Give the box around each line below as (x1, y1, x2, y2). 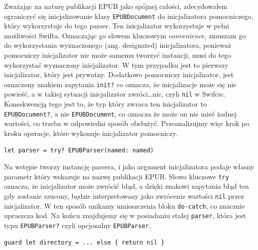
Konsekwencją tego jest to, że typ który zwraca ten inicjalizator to (4, 99, 207, 109)
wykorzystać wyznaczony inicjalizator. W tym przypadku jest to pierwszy (4, 59, 229, 70)
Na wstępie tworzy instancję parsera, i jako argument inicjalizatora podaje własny (4, 161, 255, 172)
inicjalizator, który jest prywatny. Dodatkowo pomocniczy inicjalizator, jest (4, 69, 234, 80)
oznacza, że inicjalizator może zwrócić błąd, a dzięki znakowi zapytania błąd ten (4, 181, 249, 191)
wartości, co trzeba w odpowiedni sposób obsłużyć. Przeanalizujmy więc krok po (4, 118, 250, 128)
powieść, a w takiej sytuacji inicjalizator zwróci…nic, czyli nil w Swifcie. (4, 89, 226, 99)
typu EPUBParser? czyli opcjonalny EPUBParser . (4, 220, 151, 230)
